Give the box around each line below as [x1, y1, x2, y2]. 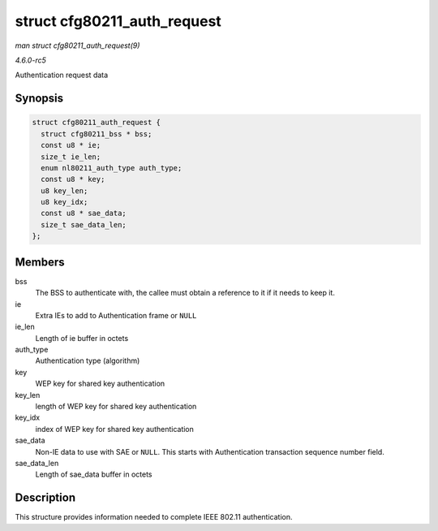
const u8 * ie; [41, 140, 101, 150]
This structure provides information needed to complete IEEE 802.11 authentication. [15, 512, 293, 522]
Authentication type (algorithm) [35, 356, 140, 365]
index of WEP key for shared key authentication [35, 424, 195, 434]
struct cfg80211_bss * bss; [41, 129, 152, 138]
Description [15, 491, 76, 505]
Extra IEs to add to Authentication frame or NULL [35, 310, 197, 320]
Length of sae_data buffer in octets [35, 469, 152, 479]
